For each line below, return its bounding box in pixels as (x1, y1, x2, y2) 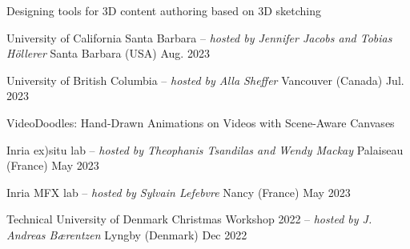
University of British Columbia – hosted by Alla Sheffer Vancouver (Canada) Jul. (6, 71, 404, 88)
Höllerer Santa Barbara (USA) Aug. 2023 (6, 45, 210, 62)
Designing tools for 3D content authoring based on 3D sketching (6, 2, 321, 18)
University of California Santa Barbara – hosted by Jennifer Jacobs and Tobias (6, 29, 392, 46)
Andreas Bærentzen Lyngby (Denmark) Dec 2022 (6, 226, 247, 243)
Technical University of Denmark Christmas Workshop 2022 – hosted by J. (6, 211, 372, 227)
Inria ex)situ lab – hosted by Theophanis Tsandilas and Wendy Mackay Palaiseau (6, 141, 404, 158)
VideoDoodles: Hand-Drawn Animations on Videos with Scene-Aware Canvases (6, 114, 395, 131)
